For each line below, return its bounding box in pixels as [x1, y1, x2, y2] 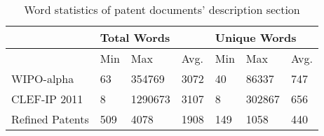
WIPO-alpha [11, 70, 74, 86]
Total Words [100, 29, 170, 45]
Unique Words [215, 29, 297, 45]
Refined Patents [11, 111, 89, 127]
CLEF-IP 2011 [11, 91, 83, 107]
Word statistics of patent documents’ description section [24, 1, 300, 17]
